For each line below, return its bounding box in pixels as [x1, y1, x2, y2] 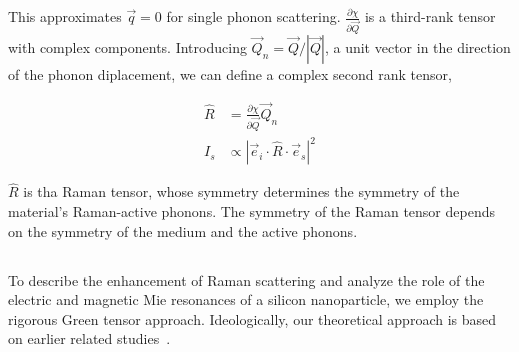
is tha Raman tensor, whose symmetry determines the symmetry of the [23, 181, 460, 202]
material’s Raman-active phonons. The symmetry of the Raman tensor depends [8, 200, 495, 221]
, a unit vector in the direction [324, 36, 511, 57]
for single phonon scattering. [166, 6, 341, 26]
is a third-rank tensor [364, 6, 496, 26]
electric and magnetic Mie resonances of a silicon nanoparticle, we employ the [8, 289, 484, 310]
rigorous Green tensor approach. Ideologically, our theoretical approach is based [8, 308, 497, 329]
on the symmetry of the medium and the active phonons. [8, 220, 358, 241]
